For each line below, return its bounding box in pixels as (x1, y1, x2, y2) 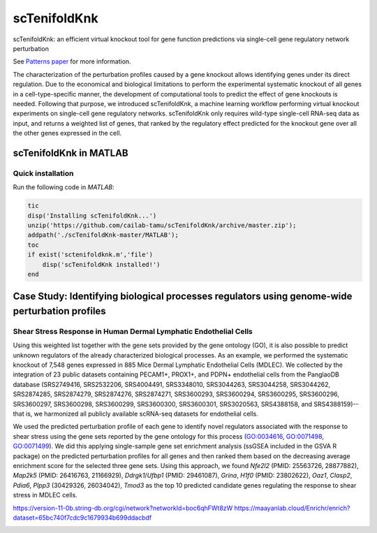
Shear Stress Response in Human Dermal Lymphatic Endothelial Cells (13, 326, 253, 336)
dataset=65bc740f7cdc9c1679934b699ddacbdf (13, 513, 152, 522)
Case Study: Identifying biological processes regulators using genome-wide (13, 291, 353, 302)
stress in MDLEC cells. (13, 491, 78, 499)
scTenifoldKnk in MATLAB (13, 147, 128, 159)
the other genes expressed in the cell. (13, 129, 122, 138)
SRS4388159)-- (313, 400, 359, 408)
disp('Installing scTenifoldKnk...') (27, 212, 157, 219)
